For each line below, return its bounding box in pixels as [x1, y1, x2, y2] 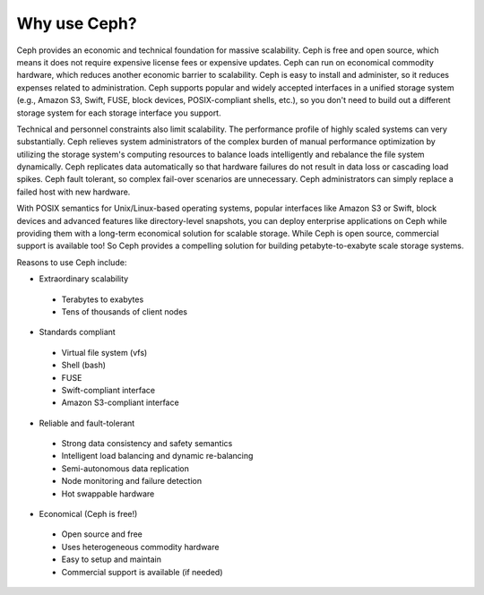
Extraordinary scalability [39, 273, 129, 284]
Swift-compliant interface [61, 384, 156, 395]
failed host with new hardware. [16, 186, 131, 197]
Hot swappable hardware [61, 488, 155, 499]
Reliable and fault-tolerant [39, 418, 135, 428]
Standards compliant [39, 327, 116, 338]
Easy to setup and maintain [61, 554, 161, 565]
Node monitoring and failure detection [61, 476, 203, 487]
